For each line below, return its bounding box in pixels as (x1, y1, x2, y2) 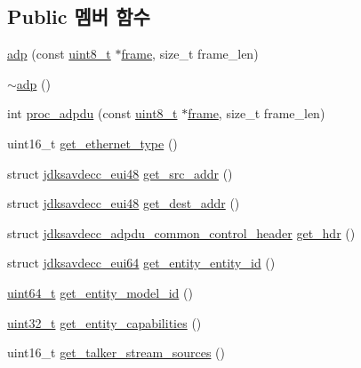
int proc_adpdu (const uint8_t (7, 104, 178, 123)
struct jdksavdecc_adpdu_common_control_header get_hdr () (7, 223, 356, 242)
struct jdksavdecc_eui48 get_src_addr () (7, 164, 233, 182)
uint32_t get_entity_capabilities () (7, 313, 202, 332)
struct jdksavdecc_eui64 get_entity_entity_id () (7, 253, 276, 272)
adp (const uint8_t (7, 44, 111, 63)
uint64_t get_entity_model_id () (7, 283, 193, 301)
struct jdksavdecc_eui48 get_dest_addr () (7, 194, 240, 212)
